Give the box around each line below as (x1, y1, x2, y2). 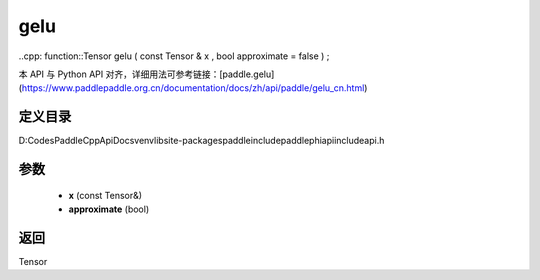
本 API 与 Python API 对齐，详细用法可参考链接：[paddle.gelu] (18, 68, 275, 80)
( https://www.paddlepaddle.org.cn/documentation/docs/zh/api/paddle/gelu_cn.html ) (18, 82, 368, 94)
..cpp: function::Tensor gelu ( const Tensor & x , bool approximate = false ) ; (18, 50, 330, 62)
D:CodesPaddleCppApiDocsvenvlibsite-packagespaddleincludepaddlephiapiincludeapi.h (18, 135, 385, 147)
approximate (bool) (68, 203, 150, 215)
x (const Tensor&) (68, 189, 143, 201)
